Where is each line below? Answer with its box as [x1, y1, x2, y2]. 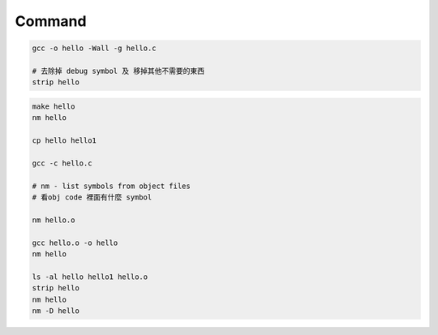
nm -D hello [32, 306, 80, 316]
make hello [32, 101, 75, 111]
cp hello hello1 [32, 136, 97, 145]
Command [15, 12, 87, 30]
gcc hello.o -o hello [32, 238, 118, 247]
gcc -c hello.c [32, 158, 92, 168]
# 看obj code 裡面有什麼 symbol [32, 193, 152, 202]
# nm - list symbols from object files [32, 181, 191, 191]
